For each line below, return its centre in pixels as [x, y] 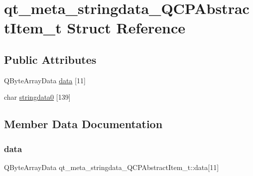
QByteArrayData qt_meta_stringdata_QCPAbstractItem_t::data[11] [112, 167]
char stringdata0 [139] [37, 97]
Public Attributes [50, 59]
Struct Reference [126, 28]
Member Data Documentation [83, 124]
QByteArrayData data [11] [45, 80]
